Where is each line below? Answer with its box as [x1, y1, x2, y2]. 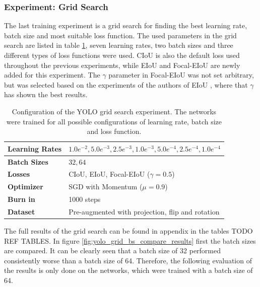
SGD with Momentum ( [69, 181, 143, 192]
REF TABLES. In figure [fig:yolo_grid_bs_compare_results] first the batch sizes [4, 235, 256, 246]
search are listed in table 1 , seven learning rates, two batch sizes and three [4, 40, 233, 50]
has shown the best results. [4, 89, 88, 100]
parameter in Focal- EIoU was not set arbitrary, [108, 69, 254, 80]
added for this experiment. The [4, 69, 100, 80]
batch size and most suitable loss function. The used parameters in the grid [4, 30, 237, 40]
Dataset [8, 206, 35, 217]
